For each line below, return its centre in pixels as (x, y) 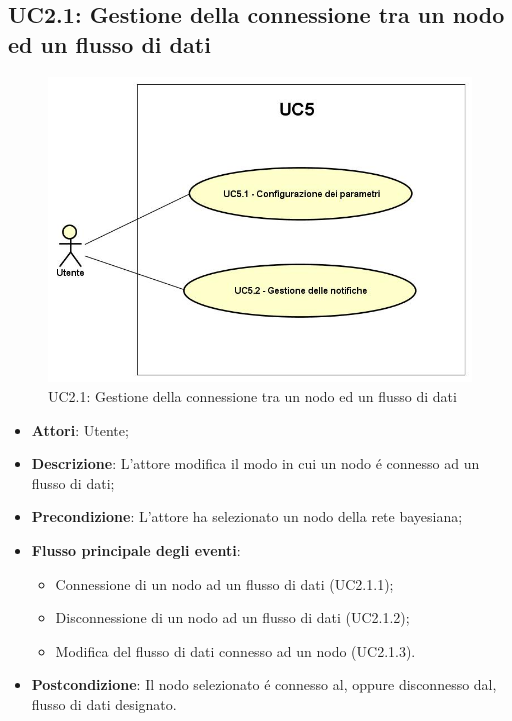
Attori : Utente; (80, 429)
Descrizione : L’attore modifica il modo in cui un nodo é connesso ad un (255, 463)
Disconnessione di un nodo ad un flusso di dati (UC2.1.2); (232, 617)
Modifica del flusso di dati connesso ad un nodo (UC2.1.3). (235, 650)
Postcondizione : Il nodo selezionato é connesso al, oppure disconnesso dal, (264, 684)
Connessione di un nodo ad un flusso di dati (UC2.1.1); (224, 583)
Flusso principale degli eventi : (136, 549)
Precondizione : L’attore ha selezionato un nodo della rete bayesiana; (247, 516)
